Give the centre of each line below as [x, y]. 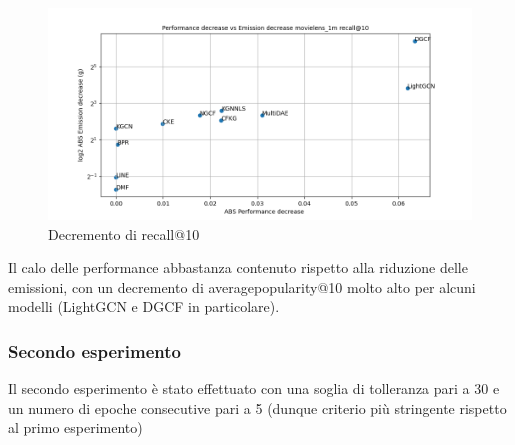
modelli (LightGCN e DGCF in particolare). [144, 306]
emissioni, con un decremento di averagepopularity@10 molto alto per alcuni [242, 286]
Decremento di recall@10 [124, 233]
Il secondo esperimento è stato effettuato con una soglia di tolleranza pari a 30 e [254, 388]
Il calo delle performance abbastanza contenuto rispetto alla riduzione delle [238, 267]
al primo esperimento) [75, 427]
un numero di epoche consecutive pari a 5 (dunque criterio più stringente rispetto [257, 407]
